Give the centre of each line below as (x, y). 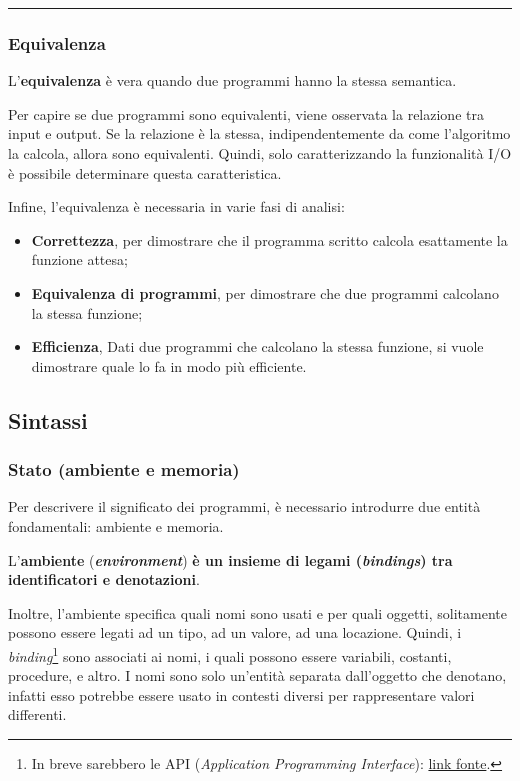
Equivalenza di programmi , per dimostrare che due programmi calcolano (265, 292)
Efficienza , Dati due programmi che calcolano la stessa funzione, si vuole (257, 346)
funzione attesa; (79, 259)
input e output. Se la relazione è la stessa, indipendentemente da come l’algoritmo (259, 133)
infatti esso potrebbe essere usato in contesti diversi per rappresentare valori (241, 694)
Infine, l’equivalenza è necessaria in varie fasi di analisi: (176, 206)
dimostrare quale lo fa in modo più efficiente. (169, 365)
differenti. (37, 714)
